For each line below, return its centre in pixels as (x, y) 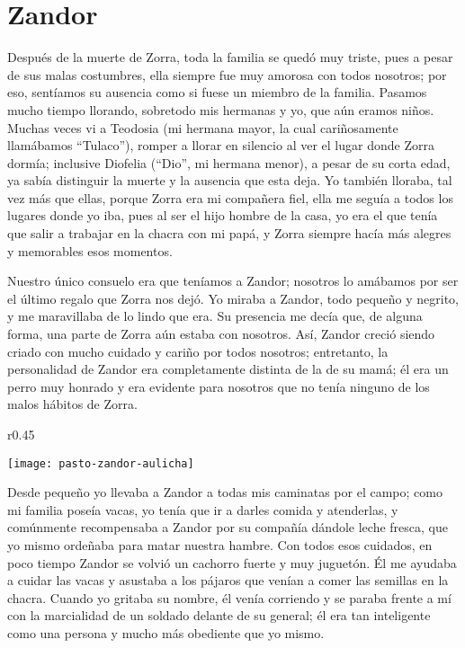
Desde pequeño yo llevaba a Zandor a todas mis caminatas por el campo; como (225, 492)
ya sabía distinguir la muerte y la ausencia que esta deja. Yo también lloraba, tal (230, 180)
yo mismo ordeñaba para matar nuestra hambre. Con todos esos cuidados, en (220, 545)
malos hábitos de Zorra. (72, 404)
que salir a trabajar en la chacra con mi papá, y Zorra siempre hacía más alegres (229, 233)
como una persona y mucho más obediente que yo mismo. (166, 633)
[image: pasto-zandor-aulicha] (101, 463)
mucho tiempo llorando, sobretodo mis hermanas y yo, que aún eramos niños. (221, 109)
